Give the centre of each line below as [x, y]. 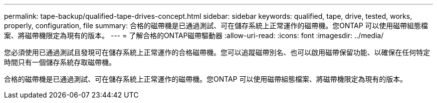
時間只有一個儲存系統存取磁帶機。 [60, 62]
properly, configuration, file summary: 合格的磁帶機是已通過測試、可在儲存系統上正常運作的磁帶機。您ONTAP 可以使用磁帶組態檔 [216, 26]
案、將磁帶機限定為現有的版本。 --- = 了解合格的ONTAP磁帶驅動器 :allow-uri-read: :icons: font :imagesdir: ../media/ [194, 35]
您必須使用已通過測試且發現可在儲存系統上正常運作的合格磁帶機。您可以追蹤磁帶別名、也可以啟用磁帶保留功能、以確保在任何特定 [217, 52]
